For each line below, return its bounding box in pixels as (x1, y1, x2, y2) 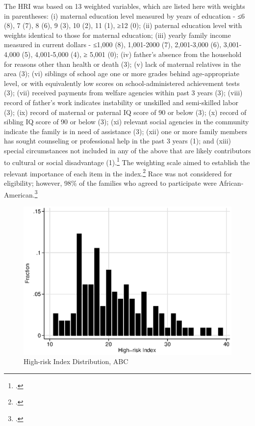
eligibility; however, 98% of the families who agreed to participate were (4, 178, 217, 188)
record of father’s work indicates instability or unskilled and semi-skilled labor (4, 97, 238, 107)
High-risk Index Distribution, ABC (24, 356, 128, 367)
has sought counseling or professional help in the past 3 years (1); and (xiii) (4, 136, 231, 146)
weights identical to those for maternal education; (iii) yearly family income (4, 29, 231, 40)
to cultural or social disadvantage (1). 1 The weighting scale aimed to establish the (4, 155, 250, 167)
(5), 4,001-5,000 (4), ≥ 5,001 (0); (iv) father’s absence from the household (22, 49, 242, 59)
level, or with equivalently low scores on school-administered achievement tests (4, 78, 240, 88)
